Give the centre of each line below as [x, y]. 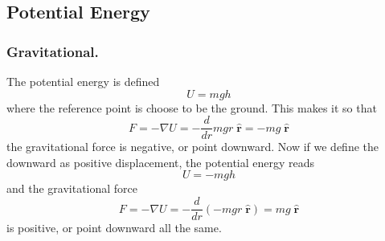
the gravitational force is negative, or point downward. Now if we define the [193, 147]
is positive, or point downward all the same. [114, 228]
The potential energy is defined [83, 81]
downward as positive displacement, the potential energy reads [161, 162]
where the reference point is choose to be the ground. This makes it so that [192, 107]
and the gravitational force [72, 188]
